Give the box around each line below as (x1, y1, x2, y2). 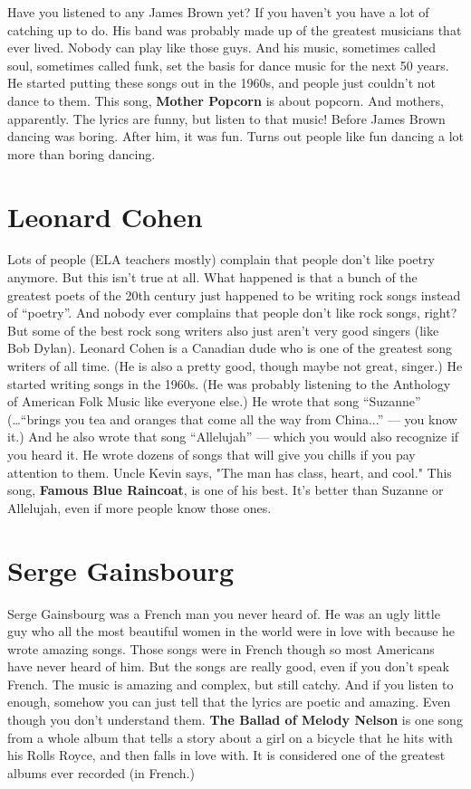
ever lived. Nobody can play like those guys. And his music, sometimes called (7, 38, 436, 57)
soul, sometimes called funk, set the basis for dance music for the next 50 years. (7, 55, 449, 74)
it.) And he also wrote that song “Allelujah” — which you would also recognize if (7, 427, 459, 446)
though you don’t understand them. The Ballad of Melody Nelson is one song (7, 710, 463, 729)
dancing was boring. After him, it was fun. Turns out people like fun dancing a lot (7, 127, 465, 146)
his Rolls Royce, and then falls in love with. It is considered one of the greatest (7, 746, 446, 765)
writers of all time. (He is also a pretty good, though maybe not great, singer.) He (7, 356, 463, 375)
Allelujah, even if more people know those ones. (7, 498, 272, 517)
